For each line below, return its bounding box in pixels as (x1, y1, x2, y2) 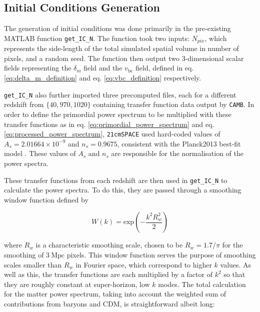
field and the (83, 62, 122, 73)
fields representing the (4, 62, 71, 73)
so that (223, 269, 245, 279)
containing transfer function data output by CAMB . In (93, 99, 254, 109)
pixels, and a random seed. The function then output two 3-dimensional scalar (4, 52, 244, 63)
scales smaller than (4, 259, 62, 269)
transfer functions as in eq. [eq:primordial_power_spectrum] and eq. (4, 118, 214, 129)
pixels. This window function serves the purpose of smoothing (66, 249, 256, 259)
